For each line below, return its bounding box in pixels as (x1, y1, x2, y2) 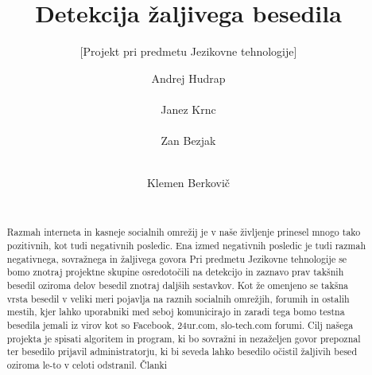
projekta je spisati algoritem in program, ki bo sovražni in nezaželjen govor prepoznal (6, 331, 361, 345)
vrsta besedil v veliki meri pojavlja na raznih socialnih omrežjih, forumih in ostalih (6, 291, 350, 305)
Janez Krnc (161, 100, 216, 117)
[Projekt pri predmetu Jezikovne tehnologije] (79, 43, 297, 60)
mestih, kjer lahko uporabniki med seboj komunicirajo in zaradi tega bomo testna (6, 305, 345, 318)
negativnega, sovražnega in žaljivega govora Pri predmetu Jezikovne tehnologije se (6, 252, 347, 265)
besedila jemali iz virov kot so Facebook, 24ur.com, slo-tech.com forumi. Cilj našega (6, 318, 354, 331)
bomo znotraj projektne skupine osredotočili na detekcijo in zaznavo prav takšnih (6, 265, 344, 279)
